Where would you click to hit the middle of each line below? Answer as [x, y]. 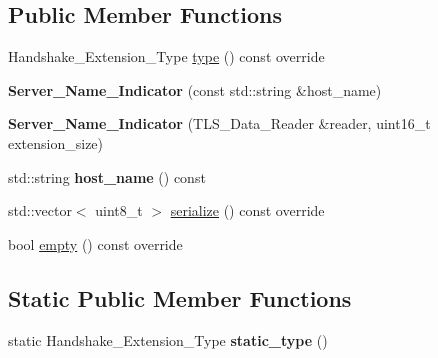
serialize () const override [247, 210]
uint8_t [119, 210]
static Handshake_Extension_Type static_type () [168, 339]
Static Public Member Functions [180, 297]
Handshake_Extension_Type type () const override [166, 56]
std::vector [40, 210]
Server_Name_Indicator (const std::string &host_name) [195, 89]
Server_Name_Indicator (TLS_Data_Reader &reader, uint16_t [219, 123]
